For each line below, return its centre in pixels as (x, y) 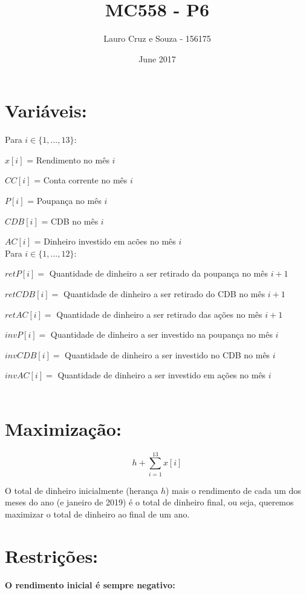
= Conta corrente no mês (81, 180)
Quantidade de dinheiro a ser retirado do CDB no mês (164, 294)
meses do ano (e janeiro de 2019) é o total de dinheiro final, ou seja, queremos (149, 502)
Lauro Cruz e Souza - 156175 (157, 38)
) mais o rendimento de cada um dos (233, 490)
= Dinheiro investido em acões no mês (105, 241)
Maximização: (63, 428)
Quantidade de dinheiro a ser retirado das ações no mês (159, 314)
